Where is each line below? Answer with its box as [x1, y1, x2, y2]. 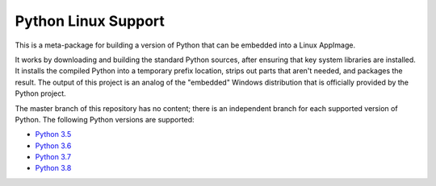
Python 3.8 [35, 163, 72, 173]
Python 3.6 [35, 141, 72, 151]
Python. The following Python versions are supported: [15, 114, 195, 124]
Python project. [15, 89, 66, 98]
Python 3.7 [35, 152, 72, 162]
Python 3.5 [35, 130, 72, 139]
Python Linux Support [15, 12, 166, 30]
